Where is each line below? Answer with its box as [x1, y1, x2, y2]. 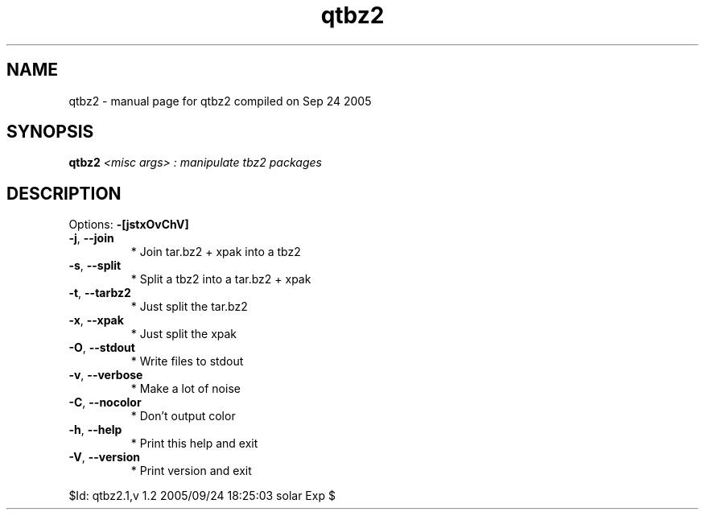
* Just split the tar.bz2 [130, 299, 248, 314]
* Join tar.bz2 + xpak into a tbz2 [130, 245, 301, 259]
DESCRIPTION [6, 183, 122, 204]
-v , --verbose [68, 368, 143, 382]
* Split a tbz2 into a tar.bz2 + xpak [130, 272, 311, 287]
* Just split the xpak [130, 327, 237, 341]
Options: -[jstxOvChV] [68, 217, 189, 232]
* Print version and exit [130, 464, 252, 478]
